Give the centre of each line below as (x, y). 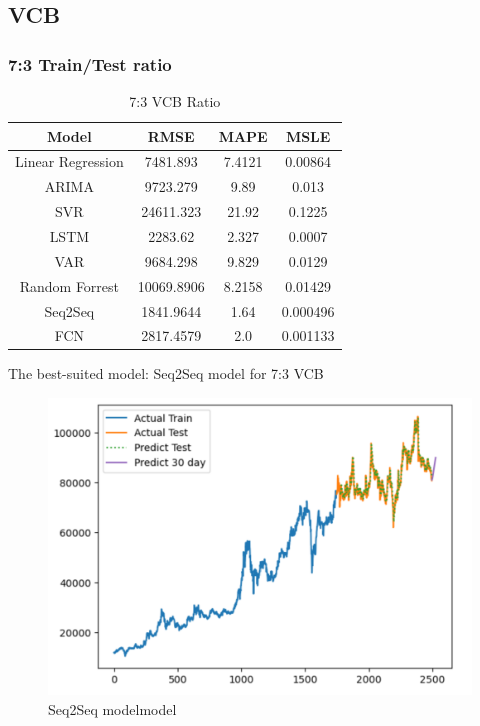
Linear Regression (69, 161)
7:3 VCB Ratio (175, 101)
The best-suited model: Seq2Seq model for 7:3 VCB (166, 373)
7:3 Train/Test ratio (90, 63)
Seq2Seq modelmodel (112, 708)
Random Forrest (69, 285)
